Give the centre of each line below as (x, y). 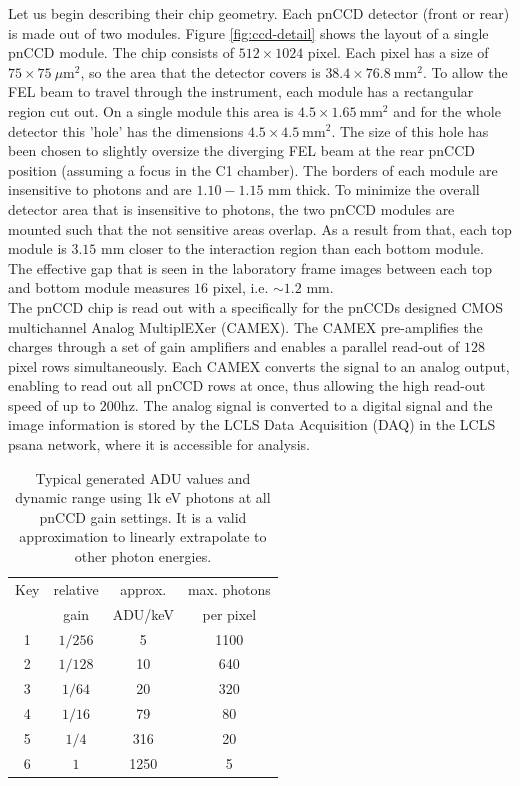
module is (37, 248)
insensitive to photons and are (100, 189)
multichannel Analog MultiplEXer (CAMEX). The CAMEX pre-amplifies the (245, 326)
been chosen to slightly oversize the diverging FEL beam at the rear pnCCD (242, 150)
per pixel (229, 613)
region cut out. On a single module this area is (151, 110)
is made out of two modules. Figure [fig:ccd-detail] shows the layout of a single (248, 32)
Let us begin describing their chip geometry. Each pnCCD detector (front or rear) (259, 13)
